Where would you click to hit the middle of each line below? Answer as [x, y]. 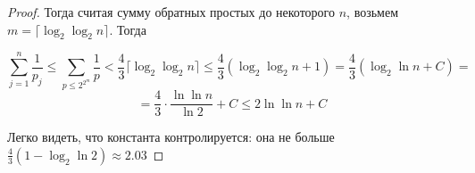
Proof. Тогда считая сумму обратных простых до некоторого [171, 12]
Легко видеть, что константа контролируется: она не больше [171, 137]
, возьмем [373, 12]
